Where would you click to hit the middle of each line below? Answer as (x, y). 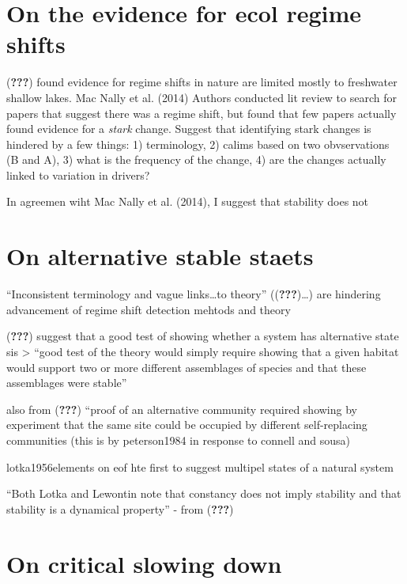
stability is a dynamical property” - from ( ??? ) (120, 508)
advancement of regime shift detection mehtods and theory (149, 309)
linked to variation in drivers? (78, 174)
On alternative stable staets (160, 256)
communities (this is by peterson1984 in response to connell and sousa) (179, 440)
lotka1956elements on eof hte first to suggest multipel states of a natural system (200, 466)
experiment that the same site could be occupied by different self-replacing (187, 425)
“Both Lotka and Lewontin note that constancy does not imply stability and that (204, 493)
